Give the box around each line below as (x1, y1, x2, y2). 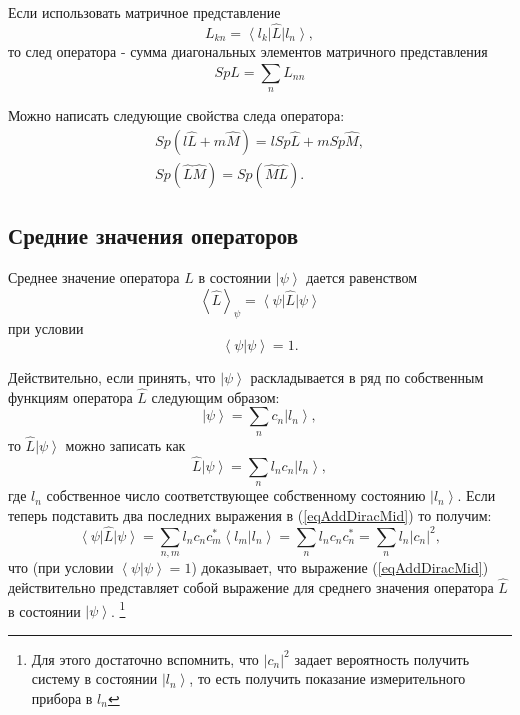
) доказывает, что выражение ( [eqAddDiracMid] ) (191, 557, 489, 578)
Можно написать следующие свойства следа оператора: (8, 105, 345, 126)
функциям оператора (8, 386, 133, 407)
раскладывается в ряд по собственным (250, 367, 484, 388)
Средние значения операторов (8, 220, 299, 251)
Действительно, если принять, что (8, 367, 216, 388)
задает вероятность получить (294, 648, 470, 669)
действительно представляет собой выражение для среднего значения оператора (8, 576, 494, 597)
